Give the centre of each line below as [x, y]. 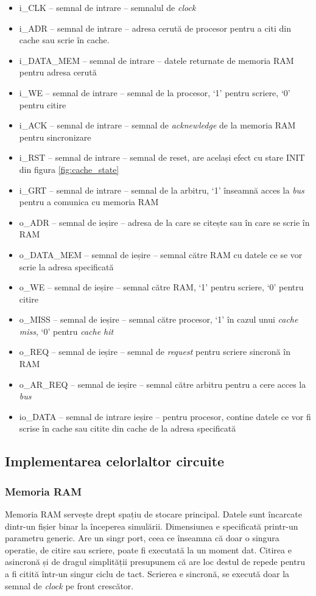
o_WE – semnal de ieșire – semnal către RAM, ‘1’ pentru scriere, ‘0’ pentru [161, 287]
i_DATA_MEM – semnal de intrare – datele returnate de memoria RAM [156, 60]
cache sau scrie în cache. [64, 40]
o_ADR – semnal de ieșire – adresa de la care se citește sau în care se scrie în [164, 222]
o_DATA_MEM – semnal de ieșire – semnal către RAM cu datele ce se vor [161, 254]
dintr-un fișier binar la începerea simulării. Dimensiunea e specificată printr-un [152, 526]
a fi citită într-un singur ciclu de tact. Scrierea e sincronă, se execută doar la [147, 573]
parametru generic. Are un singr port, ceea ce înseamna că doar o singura [142, 538]
